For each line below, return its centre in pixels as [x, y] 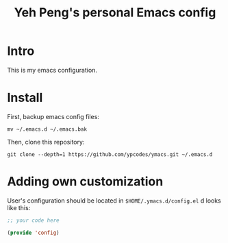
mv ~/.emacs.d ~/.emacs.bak [47, 129]
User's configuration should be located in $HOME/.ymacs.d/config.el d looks [114, 201]
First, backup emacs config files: [53, 116]
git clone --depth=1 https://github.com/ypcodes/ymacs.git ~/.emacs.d [110, 154]
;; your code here [33, 220]
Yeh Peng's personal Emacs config [115, 13]
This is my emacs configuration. [52, 70]
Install [25, 98]
